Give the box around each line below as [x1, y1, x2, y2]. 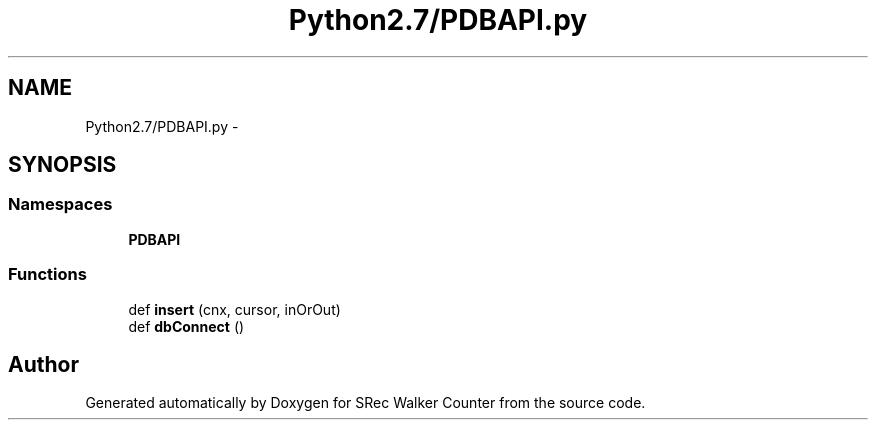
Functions [8, 264, 87, 285]
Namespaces [8, 194, 113, 215]
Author [8, 351, 79, 377]
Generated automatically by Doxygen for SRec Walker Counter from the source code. [85, 394, 646, 412]
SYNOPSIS [8, 152, 117, 178]
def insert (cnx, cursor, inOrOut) [128, 300, 341, 318]
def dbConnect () [128, 317, 245, 335]
